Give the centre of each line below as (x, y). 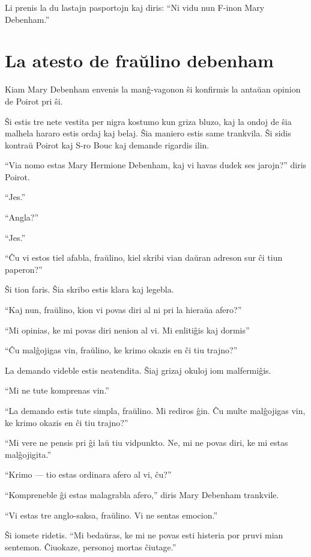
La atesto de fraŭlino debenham (139, 60)
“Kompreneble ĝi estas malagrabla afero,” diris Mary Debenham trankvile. (142, 494)
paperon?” (24, 269)
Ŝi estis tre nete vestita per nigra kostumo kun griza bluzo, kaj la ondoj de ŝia (148, 121)
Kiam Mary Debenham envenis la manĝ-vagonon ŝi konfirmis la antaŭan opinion (153, 89)
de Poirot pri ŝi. (34, 101)
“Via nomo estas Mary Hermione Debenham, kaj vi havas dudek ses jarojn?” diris (156, 165)
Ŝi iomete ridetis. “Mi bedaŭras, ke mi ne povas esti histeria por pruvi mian (144, 535)
